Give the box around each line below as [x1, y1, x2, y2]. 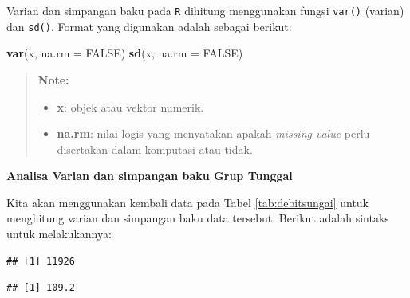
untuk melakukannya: [6, 225, 112, 242]
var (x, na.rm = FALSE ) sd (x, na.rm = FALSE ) [6, 45, 243, 61]
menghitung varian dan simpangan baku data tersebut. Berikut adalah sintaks [6, 210, 389, 226]
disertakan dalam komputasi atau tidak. [57, 140, 253, 157]
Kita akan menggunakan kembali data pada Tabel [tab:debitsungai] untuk [6, 194, 369, 210]
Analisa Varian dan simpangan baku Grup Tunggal [6, 167, 293, 184]
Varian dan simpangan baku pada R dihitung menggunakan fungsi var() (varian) [6, 2, 404, 18]
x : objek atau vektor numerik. [57, 98, 204, 115]
